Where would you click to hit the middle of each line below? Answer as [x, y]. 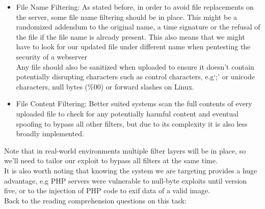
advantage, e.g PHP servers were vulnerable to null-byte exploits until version [126, 180]
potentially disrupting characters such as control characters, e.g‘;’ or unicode [135, 77]
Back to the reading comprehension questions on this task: [96, 200]
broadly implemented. [50, 133]
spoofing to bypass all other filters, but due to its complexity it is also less [132, 123]
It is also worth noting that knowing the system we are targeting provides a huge [131, 170]
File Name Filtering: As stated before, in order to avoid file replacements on [135, 7]
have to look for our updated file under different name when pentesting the [133, 47]
